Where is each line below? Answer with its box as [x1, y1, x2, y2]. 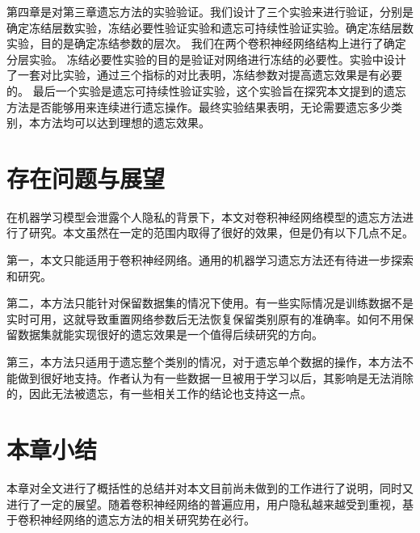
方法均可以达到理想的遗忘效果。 [40, 114, 210, 131]
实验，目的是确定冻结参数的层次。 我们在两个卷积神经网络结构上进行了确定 [6, 35, 406, 52]
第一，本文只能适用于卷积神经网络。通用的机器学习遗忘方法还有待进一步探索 [6, 252, 414, 269]
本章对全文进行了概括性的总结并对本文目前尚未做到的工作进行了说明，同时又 [6, 479, 414, 496]
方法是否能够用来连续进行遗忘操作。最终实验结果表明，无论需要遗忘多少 [6, 98, 391, 115]
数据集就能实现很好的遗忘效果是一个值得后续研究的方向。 [17, 326, 323, 343]
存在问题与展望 [6, 161, 166, 194]
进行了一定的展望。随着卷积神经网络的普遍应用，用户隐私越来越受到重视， [6, 495, 402, 512]
